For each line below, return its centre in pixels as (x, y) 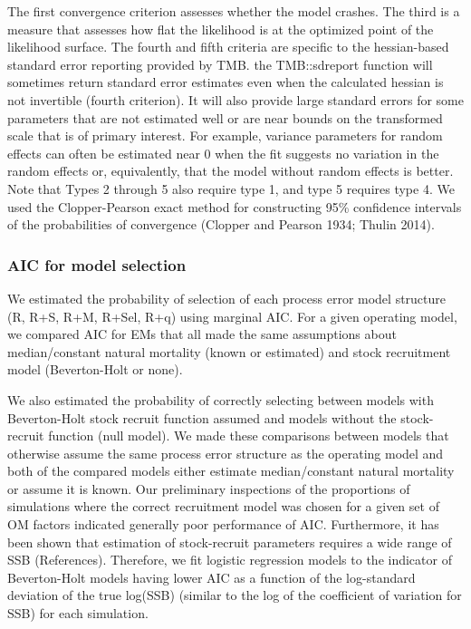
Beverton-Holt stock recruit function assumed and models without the (202, 417)
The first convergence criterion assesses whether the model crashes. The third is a (234, 11)
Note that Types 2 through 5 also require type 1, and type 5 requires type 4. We (231, 188)
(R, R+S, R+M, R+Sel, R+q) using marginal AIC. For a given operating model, (232, 316)
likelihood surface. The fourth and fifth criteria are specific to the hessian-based (228, 47)
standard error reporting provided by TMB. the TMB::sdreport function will (220, 64)
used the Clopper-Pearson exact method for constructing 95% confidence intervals (235, 206)
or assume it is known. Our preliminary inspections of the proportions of (209, 488)
